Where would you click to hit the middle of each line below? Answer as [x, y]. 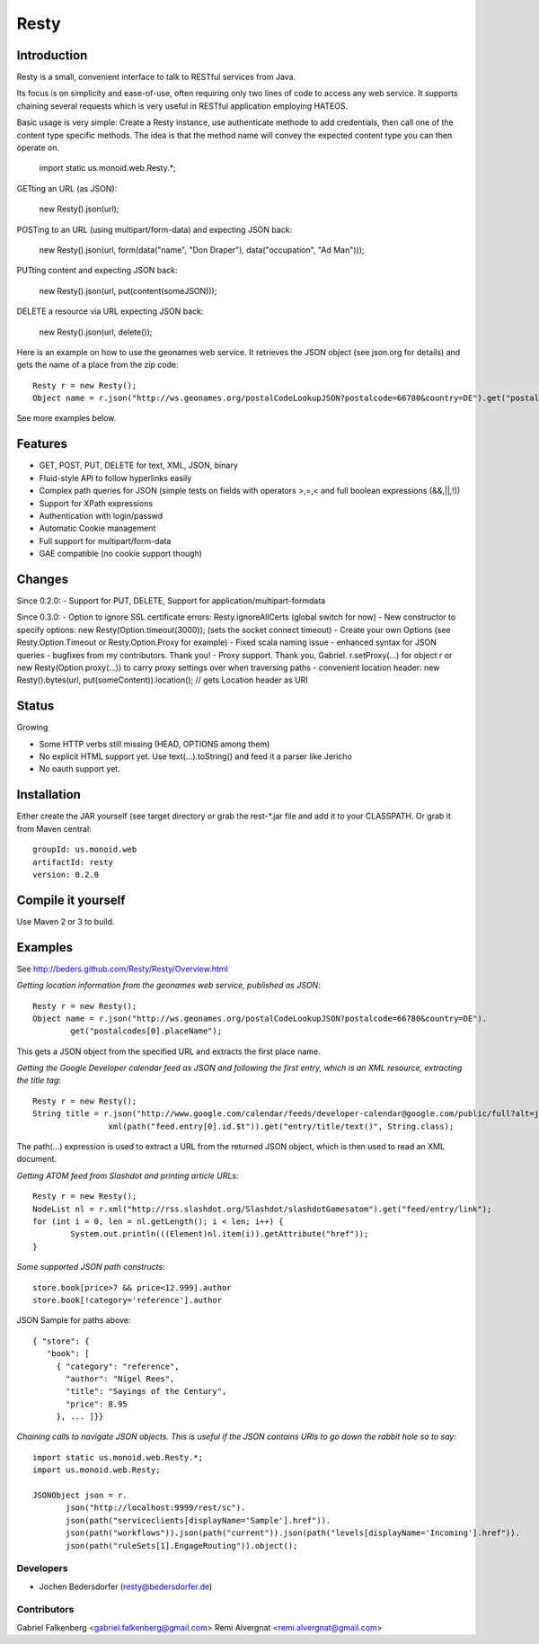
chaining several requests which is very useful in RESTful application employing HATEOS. [182, 106]
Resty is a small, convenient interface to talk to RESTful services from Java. [156, 77]
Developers [42, 1568]
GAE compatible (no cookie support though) [120, 554]
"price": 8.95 [97, 1404]
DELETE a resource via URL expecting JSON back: [110, 311]
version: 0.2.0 [66, 874]
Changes [43, 579]
